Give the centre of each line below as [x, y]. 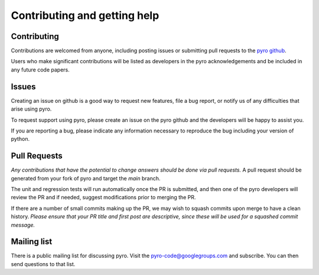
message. [23, 225]
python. [20, 139]
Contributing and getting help [85, 15]
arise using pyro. [31, 109]
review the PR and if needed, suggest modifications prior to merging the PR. [103, 198]
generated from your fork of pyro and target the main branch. [86, 178]
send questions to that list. [43, 264]
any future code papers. [40, 69]
